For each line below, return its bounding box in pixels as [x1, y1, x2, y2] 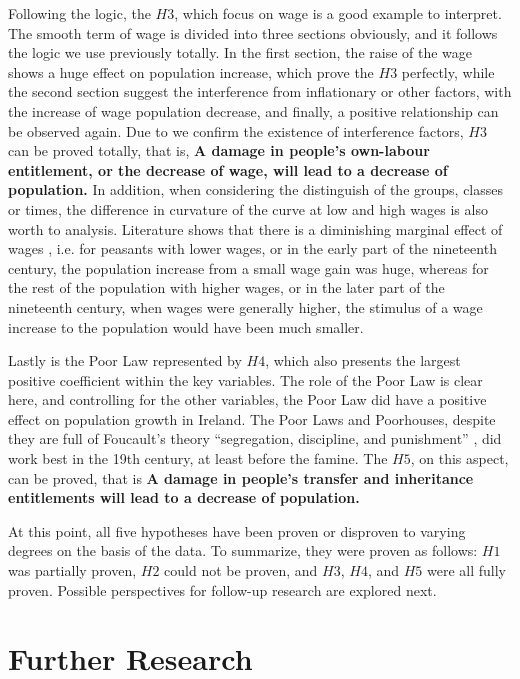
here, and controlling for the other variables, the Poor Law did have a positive [8, 389, 487, 410]
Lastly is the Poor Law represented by [8, 350, 242, 371]
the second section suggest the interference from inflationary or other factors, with [8, 81, 512, 102]
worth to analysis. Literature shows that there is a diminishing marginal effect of [8, 218, 503, 239]
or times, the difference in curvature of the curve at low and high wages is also [8, 198, 488, 219]
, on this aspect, [410, 448, 509, 469]
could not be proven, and [164, 560, 318, 581]
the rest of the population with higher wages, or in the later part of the [8, 277, 445, 298]
